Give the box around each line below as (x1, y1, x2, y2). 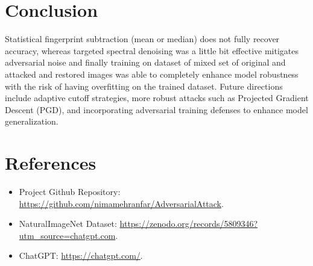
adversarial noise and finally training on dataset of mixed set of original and (5, 56, 286, 69)
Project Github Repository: (19, 185, 121, 197)
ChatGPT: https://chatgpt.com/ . (19, 249, 143, 262)
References (5, 150, 96, 175)
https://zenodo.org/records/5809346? (119, 217, 258, 230)
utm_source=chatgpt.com (19, 229, 116, 241)
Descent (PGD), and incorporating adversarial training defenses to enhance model (5, 103, 308, 116)
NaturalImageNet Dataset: (19, 217, 117, 230)
